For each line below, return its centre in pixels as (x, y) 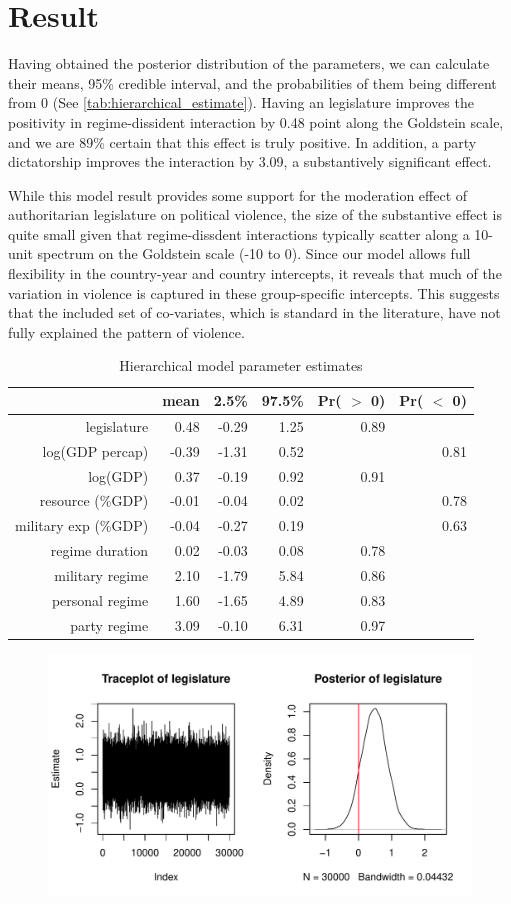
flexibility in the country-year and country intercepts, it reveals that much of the (255, 273)
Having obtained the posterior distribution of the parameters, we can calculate (249, 63)
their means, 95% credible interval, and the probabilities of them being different (252, 82)
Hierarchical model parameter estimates (241, 365)
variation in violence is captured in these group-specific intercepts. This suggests (254, 292)
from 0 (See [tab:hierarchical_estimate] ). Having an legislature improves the (241, 102)
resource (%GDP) (94, 500)
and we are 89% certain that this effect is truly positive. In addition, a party (242, 141)
